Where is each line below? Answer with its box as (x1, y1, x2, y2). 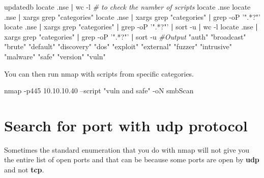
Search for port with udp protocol (4, 115, 248, 135)
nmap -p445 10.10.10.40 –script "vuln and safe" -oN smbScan (4, 85, 194, 96)
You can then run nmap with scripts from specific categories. (4, 68, 194, 79)
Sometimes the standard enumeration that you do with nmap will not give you (4, 144, 250, 155)
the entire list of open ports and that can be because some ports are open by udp (4, 154, 259, 165)
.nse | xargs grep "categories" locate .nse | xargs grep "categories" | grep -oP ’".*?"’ (4, 11, 260, 22)
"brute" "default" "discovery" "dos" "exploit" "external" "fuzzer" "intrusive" (4, 41, 232, 52)
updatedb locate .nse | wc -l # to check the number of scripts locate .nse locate (4, 2, 251, 12)
